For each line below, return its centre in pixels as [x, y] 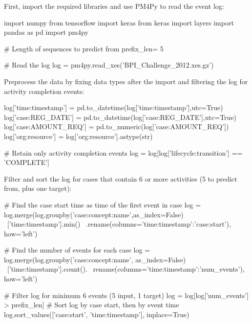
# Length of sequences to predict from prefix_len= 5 [84, 48]
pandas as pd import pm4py [46, 32]
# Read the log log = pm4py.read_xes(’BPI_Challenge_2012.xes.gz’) [109, 65]
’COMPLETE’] [27, 162]
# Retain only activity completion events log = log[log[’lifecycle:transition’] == [123, 152]
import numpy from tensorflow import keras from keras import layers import [119, 22]
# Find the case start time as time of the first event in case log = [103, 204]
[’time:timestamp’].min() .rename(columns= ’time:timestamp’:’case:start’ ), [119, 224]
